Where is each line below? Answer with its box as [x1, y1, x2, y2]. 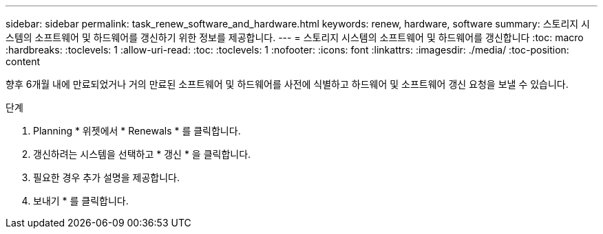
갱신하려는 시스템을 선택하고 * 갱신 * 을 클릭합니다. [33, 148, 251, 160]
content [6, 56, 41, 67]
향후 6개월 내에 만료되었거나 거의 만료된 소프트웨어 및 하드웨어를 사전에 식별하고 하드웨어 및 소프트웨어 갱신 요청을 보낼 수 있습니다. [6, 78, 569, 90]
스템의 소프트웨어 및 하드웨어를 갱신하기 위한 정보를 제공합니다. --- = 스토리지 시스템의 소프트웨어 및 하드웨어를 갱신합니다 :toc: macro [6, 32, 584, 43]
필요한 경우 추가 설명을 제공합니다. [33, 172, 180, 183]
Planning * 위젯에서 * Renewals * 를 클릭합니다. [33, 125, 241, 137]
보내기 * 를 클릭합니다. [33, 195, 129, 207]
